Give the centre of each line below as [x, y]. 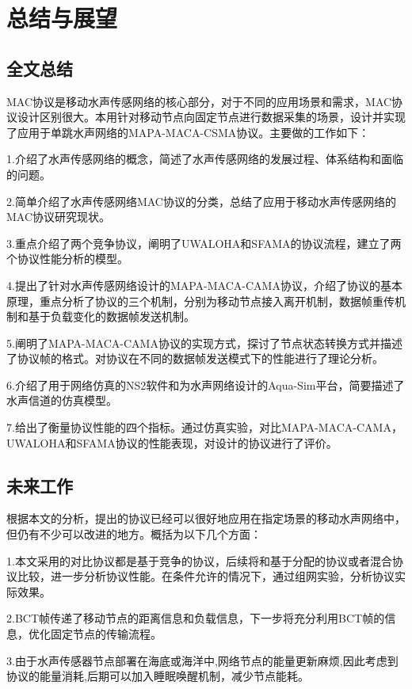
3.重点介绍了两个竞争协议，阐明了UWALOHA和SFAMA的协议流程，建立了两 [204, 243]
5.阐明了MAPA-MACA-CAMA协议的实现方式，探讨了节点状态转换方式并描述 [204, 343]
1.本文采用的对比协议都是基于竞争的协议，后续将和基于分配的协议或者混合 [199, 560]
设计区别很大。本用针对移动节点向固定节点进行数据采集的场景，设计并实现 [211, 117]
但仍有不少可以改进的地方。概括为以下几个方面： [134, 534]
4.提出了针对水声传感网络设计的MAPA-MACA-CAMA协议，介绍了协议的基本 [204, 285]
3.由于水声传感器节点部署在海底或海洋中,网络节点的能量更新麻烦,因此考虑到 [202, 660]
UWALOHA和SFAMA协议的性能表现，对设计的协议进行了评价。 [172, 442]
